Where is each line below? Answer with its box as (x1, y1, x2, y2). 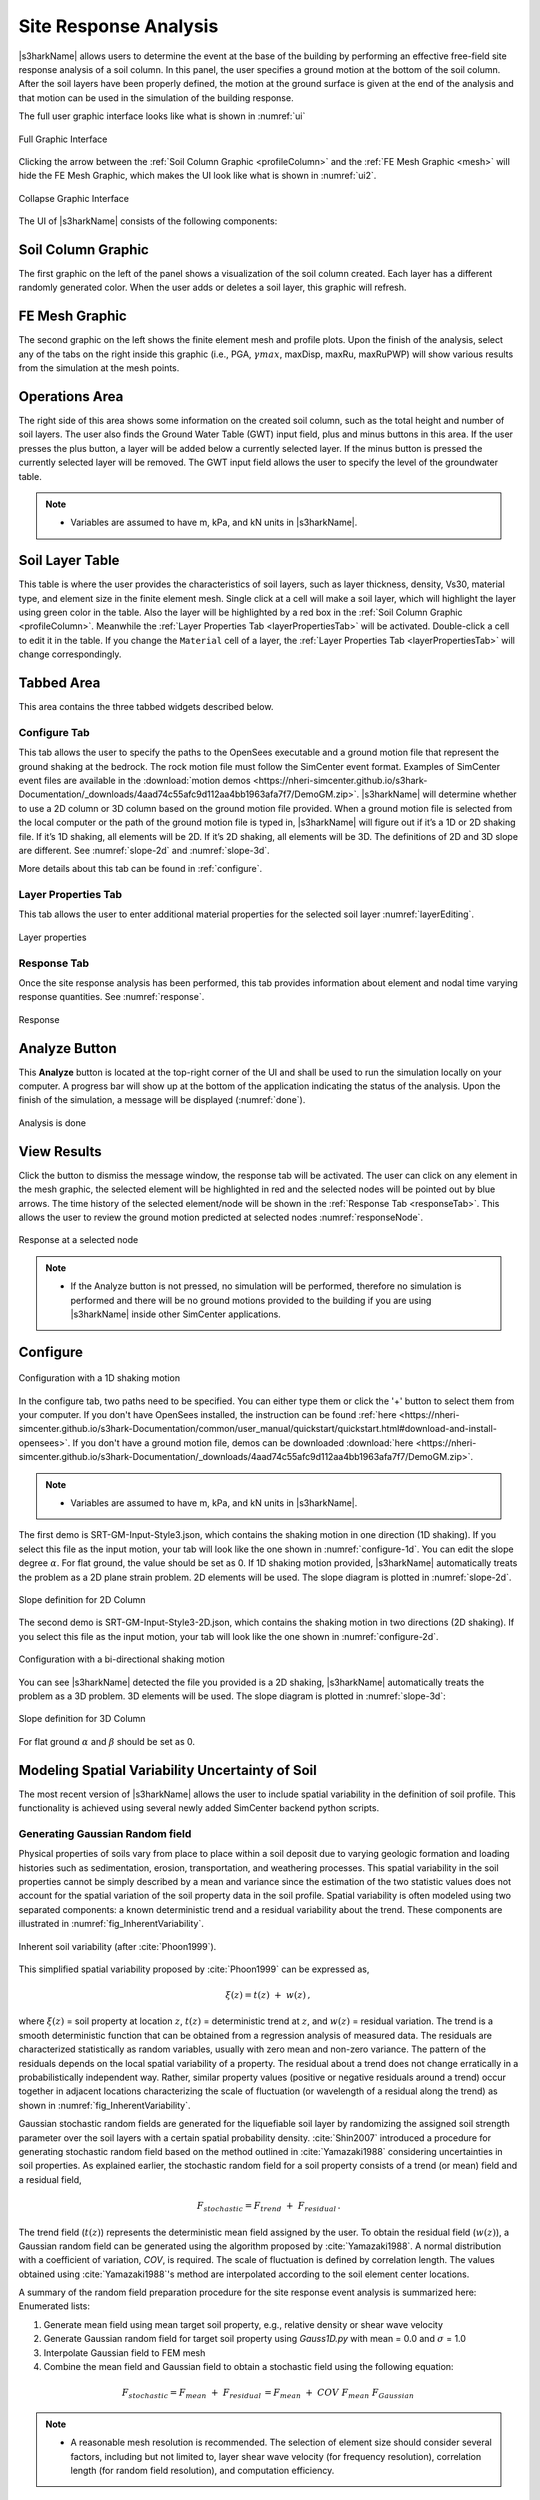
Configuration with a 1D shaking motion (18, 1372, 180, 1384)
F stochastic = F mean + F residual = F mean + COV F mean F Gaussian (121, 2387, 415, 2400)
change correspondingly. (18, 648, 122, 660)
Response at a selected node (18, 1234, 139, 1246)
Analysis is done (18, 1116, 87, 1129)
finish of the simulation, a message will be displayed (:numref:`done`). (18, 1094, 306, 1106)
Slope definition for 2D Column (18, 1593, 146, 1605)
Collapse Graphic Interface (18, 192, 130, 204)
